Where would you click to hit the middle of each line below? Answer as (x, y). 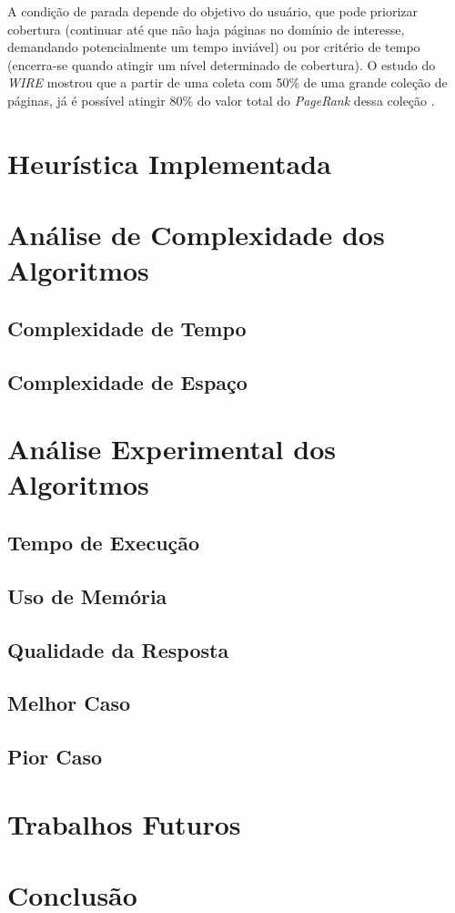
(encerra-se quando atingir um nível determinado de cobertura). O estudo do (222, 64)
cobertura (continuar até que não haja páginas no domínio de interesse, (206, 29)
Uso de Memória (87, 595)
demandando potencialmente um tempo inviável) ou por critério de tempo (214, 47)
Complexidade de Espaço (127, 381)
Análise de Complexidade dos (196, 235)
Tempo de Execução (104, 543)
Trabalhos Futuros (124, 823)
